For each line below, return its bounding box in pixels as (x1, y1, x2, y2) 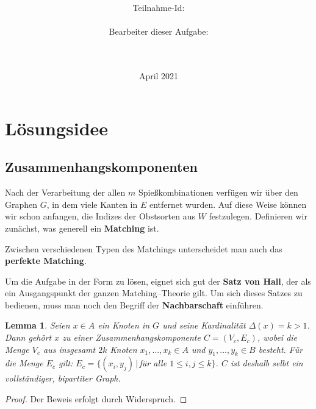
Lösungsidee (5, 115, 109, 140)
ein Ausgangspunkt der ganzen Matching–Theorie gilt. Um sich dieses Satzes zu (5, 286, 303, 299)
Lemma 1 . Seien (5, 319, 70, 332)
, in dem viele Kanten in (46, 197, 138, 210)
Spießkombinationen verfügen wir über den (138, 186, 298, 199)
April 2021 (138, 69, 179, 82)
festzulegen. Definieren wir (209, 210, 307, 222)
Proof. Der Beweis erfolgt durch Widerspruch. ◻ (5, 393, 187, 405)
